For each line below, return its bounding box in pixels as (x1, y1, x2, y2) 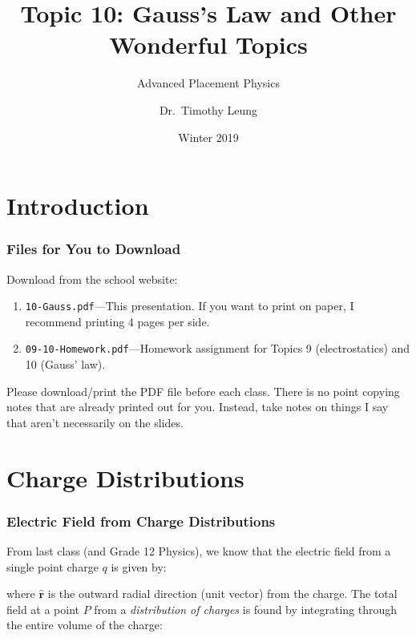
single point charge (6, 558, 99, 575)
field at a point (6, 600, 80, 617)
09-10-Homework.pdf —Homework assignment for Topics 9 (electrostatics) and (25, 340, 410, 357)
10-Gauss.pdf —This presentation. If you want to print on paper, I (25, 297, 354, 314)
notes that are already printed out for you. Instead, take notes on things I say (6, 398, 389, 415)
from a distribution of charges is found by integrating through (94, 600, 398, 617)
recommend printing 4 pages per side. (25, 313, 210, 329)
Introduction (6, 189, 149, 222)
